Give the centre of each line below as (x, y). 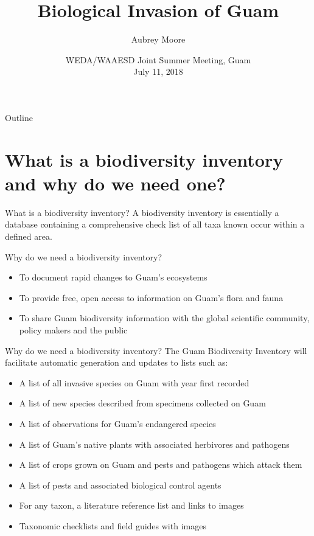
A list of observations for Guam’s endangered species (117, 423)
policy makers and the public (73, 329)
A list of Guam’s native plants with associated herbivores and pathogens (154, 444)
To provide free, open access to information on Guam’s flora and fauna (151, 297)
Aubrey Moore (158, 39)
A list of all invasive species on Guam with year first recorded (134, 382)
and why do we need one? (115, 183)
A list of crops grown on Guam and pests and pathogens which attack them (161, 465)
